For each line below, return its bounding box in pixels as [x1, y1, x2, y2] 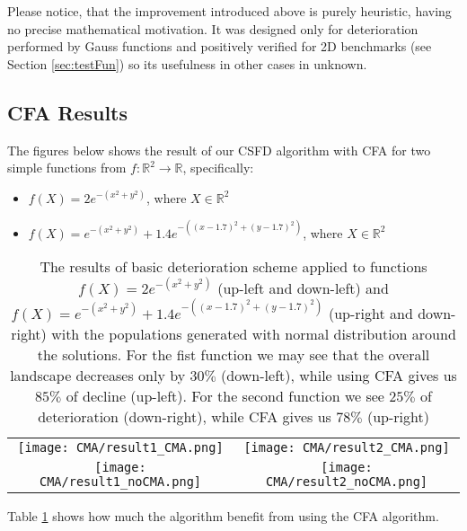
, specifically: [182, 158, 254, 177]
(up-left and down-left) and [217, 278, 389, 299]
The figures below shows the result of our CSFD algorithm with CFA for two [7, 140, 431, 159]
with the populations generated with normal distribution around [51, 323, 456, 344]
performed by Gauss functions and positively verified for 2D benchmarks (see [7, 37, 432, 56]
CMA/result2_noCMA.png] [265, 473, 428, 489]
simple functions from [7, 158, 127, 177]
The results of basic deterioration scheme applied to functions [40, 256, 427, 278]
